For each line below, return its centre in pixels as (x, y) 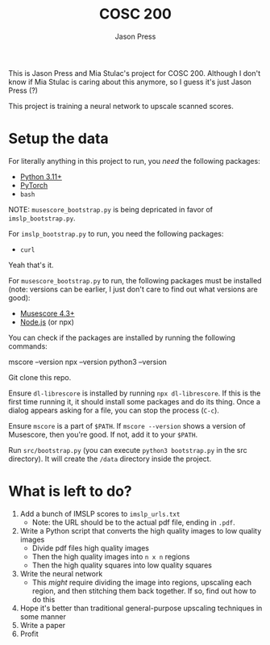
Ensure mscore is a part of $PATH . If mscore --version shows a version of (127, 425)
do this (44, 599)
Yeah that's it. (31, 265)
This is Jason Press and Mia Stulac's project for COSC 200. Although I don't (134, 73)
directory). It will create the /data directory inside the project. (110, 459)
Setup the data (58, 139)
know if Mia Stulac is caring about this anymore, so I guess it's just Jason (130, 82)
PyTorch (34, 185)
